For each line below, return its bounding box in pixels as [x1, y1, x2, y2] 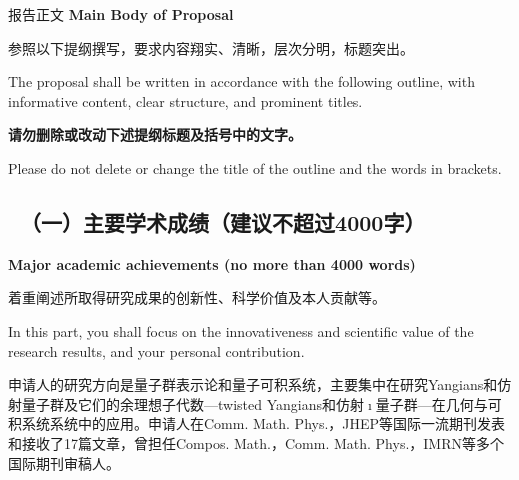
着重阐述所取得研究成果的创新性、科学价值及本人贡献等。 [8, 287, 386, 308]
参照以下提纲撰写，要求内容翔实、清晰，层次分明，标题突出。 [8, 37, 414, 58]
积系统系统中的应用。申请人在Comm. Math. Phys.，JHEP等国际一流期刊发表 [8, 413, 506, 434]
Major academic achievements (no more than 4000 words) [8, 253, 416, 274]
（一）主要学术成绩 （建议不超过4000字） [20, 206, 426, 237]
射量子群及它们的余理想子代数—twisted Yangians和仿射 [8, 393, 364, 414]
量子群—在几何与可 [375, 393, 502, 414]
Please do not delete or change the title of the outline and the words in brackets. [8, 157, 502, 178]
